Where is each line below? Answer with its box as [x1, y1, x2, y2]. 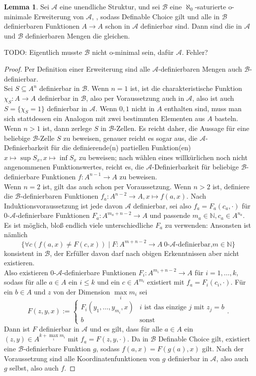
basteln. [215, 113, 238, 124]
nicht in [131, 103, 155, 113]
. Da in [127, 334, 148, 344]
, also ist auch [192, 92, 234, 103]
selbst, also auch [9, 363, 59, 373]
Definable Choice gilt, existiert [158, 334, 251, 344]
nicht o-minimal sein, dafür [92, 47, 174, 57]
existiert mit [147, 277, 184, 287]
